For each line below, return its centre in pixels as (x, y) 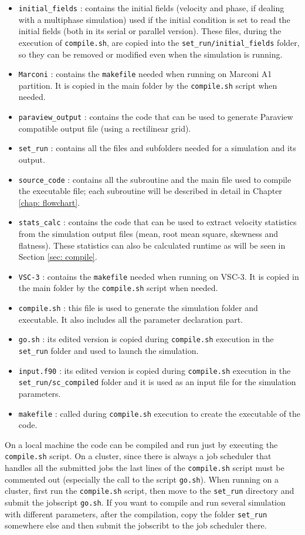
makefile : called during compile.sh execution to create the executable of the (159, 413)
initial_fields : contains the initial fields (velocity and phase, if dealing (151, 8)
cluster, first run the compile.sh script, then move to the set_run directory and (150, 491)
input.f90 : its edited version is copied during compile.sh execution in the (155, 370)
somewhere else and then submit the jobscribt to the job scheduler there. (136, 525)
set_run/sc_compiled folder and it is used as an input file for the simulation (157, 382)
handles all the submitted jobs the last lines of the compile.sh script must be (145, 468)
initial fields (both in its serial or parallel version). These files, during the (150, 31)
